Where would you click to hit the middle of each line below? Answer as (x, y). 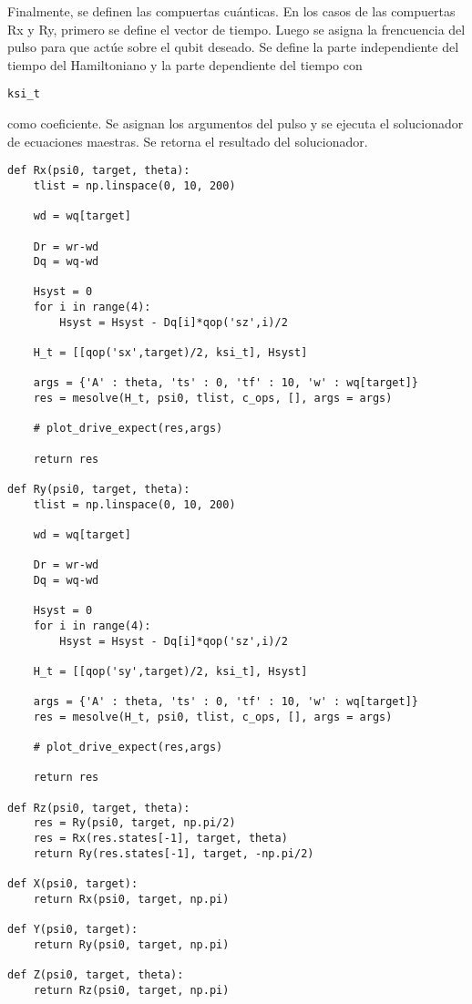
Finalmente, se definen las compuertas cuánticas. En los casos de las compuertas (231, 11)
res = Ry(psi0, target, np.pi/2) (134, 823)
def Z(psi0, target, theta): (96, 975)
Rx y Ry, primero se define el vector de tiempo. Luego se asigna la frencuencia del (236, 29)
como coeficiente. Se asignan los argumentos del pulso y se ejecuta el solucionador (236, 123)
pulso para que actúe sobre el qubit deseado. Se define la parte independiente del (233, 47)
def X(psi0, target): (73, 884)
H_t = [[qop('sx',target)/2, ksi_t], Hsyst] (170, 353)
